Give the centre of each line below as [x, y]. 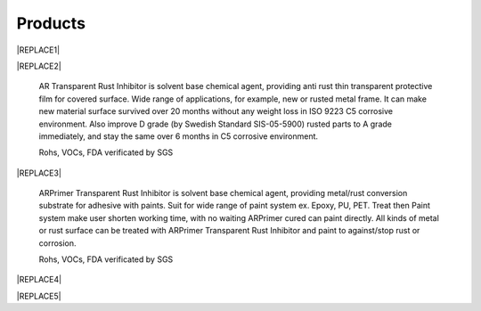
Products [51, 23]
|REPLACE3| [39, 173]
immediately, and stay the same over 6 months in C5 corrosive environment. [179, 136]
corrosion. [57, 243]
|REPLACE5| [39, 296]
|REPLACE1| [38, 50]
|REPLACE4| [39, 280]
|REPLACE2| [39, 66]
